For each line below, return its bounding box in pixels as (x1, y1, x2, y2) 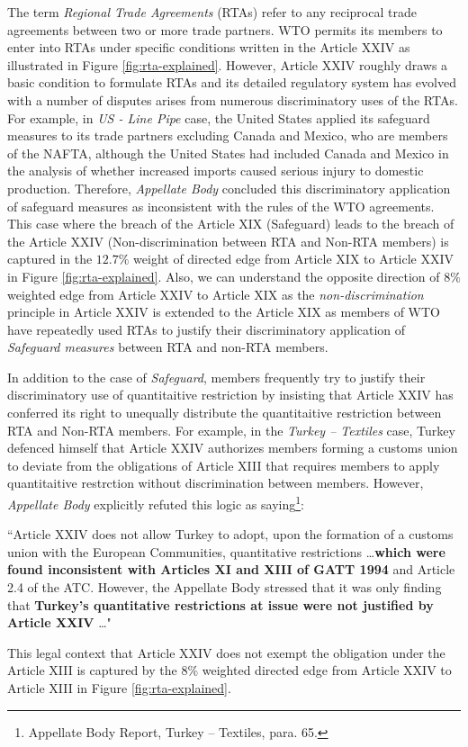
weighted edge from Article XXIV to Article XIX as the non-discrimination (7, 284, 424, 303)
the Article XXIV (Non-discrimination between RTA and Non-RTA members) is (7, 231, 449, 250)
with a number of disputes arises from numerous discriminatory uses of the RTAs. (7, 90, 458, 109)
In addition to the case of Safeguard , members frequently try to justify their (7, 367, 426, 386)
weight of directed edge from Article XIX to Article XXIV (133, 249, 454, 268)
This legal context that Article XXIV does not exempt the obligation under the (7, 643, 445, 661)
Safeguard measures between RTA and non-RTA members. (7, 337, 328, 356)
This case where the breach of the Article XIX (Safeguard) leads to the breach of (7, 214, 454, 233)
